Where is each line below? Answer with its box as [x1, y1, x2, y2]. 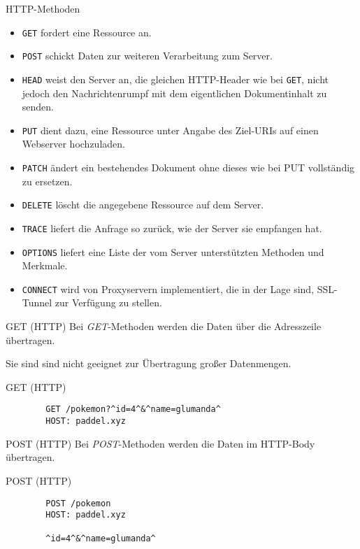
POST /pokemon [45, 498, 111, 508]
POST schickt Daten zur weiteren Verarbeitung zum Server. [22, 48, 273, 63]
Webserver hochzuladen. [22, 136, 125, 151]
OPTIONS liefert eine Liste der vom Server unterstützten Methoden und [22, 244, 324, 259]
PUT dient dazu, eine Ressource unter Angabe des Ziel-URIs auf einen [22, 122, 319, 137]
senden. [22, 99, 54, 114]
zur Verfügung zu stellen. [55, 295, 162, 310]
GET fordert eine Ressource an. [22, 24, 152, 39]
